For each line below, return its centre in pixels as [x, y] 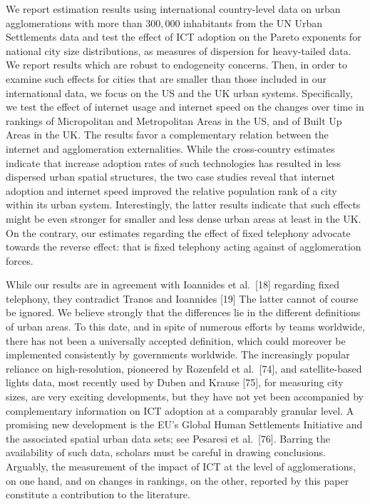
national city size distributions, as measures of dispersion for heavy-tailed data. [179, 50]
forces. [20, 260]
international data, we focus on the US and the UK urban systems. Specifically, [179, 92]
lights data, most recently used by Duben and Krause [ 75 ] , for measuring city [175, 382]
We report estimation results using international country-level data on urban [173, 9]
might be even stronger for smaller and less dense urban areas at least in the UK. [184, 218]
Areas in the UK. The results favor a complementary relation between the [167, 135]
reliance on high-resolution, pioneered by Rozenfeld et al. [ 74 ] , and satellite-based [184, 368]
